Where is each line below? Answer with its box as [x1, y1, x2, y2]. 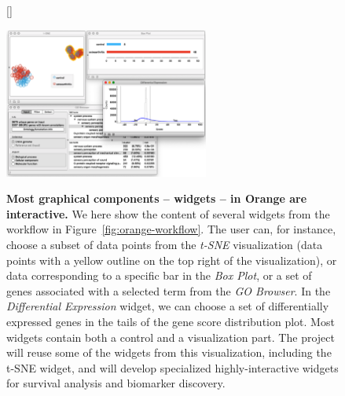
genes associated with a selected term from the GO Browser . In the [6, 282, 331, 299]
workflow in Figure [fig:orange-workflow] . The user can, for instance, [6, 221, 336, 237]
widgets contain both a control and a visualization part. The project [6, 328, 335, 345]
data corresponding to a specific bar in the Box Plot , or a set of [6, 267, 312, 284]
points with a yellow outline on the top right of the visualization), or [6, 251, 337, 268]
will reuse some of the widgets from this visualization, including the [6, 344, 332, 361]
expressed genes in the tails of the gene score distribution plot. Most [6, 313, 335, 329]
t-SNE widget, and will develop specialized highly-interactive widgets [6, 359, 339, 376]
